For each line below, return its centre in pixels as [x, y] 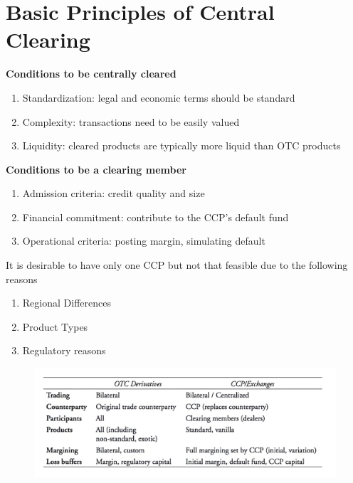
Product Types [55, 326]
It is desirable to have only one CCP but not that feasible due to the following [177, 265]
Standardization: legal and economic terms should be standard [159, 97]
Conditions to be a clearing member [96, 169]
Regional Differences [67, 303]
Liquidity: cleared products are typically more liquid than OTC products [181, 145]
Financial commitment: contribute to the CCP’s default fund [156, 217]
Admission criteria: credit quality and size [114, 193]
